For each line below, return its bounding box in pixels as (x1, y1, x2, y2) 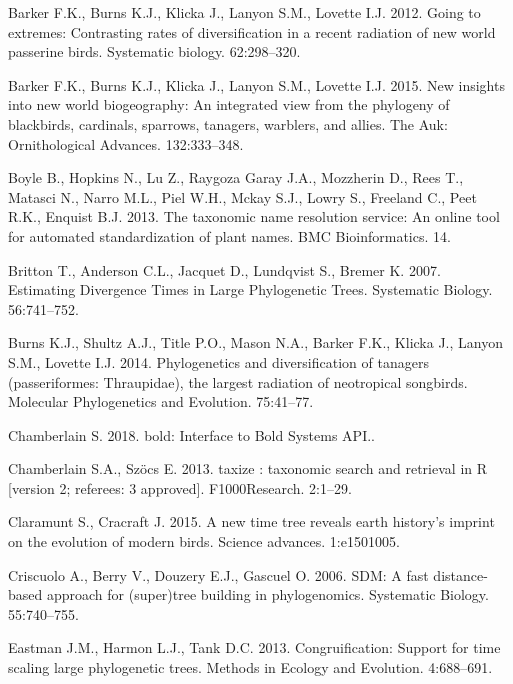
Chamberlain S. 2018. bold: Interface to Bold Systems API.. (8, 424, 375, 445)
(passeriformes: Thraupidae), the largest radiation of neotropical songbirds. (8, 371, 468, 392)
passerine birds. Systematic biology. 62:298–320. (8, 41, 301, 62)
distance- (433, 564, 488, 585)
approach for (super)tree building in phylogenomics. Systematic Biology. (46, 584, 489, 605)
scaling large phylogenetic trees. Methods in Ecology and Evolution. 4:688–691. (8, 657, 493, 678)
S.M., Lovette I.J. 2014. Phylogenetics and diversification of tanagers (8, 351, 429, 372)
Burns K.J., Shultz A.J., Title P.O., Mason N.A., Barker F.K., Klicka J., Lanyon (8, 332, 503, 353)
